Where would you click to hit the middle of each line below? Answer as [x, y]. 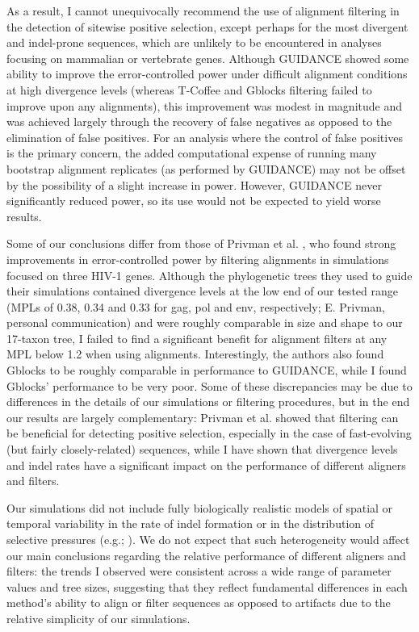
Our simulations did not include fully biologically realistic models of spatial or [200, 507]
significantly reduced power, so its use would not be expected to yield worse [194, 201]
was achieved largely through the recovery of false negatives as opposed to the [199, 121]
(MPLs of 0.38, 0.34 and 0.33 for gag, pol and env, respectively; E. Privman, [196, 306]
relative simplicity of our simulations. [98, 618]
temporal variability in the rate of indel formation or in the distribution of [190, 523]
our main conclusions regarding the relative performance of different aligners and [206, 555]
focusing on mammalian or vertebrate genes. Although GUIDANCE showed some [208, 58]
